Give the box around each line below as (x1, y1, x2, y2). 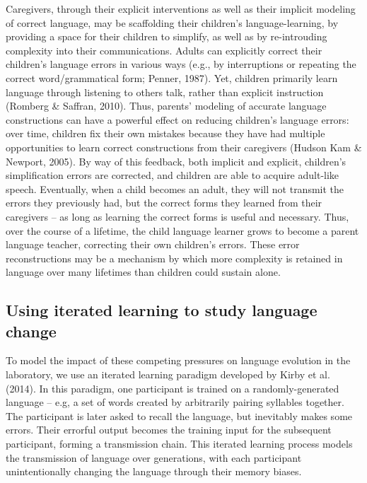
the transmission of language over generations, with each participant (6, 450, 302, 465)
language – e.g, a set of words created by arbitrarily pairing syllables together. (6, 395, 344, 409)
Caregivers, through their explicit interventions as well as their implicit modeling (6, 1, 356, 16)
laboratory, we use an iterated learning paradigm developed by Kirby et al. (6, 367, 330, 382)
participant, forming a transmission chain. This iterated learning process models (6, 436, 353, 451)
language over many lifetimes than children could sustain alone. (6, 264, 281, 279)
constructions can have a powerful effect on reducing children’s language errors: (6, 112, 349, 127)
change (6, 320, 57, 342)
